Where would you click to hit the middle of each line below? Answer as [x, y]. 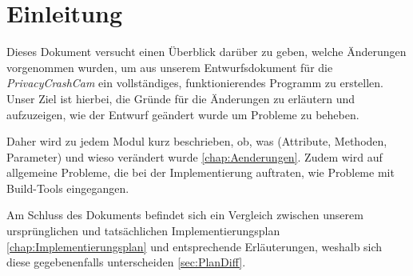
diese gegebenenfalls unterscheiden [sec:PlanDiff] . [126, 262]
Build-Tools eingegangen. [68, 188]
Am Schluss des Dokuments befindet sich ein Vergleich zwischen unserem [185, 215]
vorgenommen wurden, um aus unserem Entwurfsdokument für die [170, 67]
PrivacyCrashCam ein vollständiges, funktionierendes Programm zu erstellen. [195, 83]
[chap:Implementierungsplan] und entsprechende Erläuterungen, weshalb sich [195, 246]
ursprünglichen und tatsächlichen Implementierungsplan [143, 231]
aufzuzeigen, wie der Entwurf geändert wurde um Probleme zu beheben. [183, 114]
